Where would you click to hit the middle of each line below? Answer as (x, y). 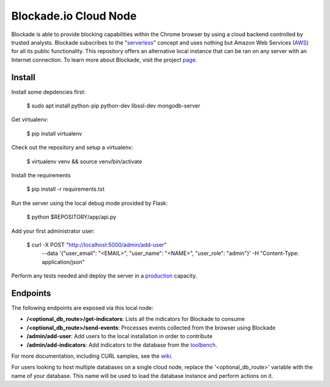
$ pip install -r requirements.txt (66, 189)
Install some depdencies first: (48, 92)
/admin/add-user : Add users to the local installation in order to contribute (120, 336)
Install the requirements (41, 175)
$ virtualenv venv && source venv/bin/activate (84, 161)
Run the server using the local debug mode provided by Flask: (90, 203)
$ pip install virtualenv (54, 133)
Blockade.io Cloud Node (74, 16)
